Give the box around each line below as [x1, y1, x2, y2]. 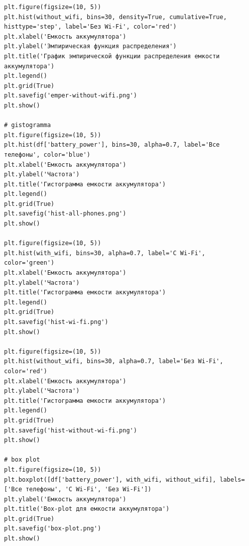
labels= [219, 476, 245, 483]
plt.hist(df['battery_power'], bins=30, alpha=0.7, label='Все [4, 141, 220, 149]
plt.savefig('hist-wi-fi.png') [4, 318, 108, 325]
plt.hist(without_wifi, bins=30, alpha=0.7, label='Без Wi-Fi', [4, 358, 223, 365]
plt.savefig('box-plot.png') [4, 525, 101, 532]
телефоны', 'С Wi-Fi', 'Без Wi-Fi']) [25, 486, 152, 493]
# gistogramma [4, 122, 51, 129]
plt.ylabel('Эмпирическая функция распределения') [4, 43, 177, 50]
